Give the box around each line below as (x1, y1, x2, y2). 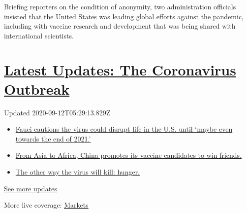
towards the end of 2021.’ (15, 133, 91, 143)
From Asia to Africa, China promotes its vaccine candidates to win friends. (15, 150, 242, 160)
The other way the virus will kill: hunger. (15, 167, 140, 177)
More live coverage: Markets (4, 200, 89, 210)
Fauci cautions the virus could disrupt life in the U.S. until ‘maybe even (15, 124, 233, 134)
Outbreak (4, 78, 70, 99)
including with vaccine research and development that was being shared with (4, 21, 236, 31)
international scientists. (4, 30, 74, 40)
